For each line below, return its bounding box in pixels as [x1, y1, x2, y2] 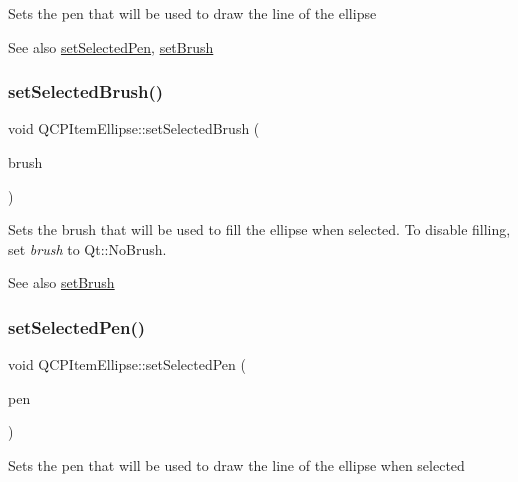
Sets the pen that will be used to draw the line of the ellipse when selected [8, 454, 465, 475]
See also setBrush [8, 272, 115, 293]
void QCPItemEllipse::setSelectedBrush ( [8, 118, 260, 139]
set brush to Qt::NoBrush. [8, 238, 167, 259]
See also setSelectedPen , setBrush [8, 36, 214, 57]
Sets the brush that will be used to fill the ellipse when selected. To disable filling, [8, 219, 511, 240]
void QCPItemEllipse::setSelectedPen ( [8, 354, 246, 375]
